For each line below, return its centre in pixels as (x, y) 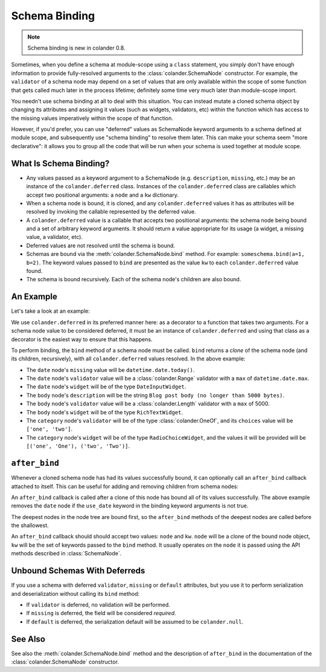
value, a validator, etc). (54, 237)
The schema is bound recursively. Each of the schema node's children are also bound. (134, 279)
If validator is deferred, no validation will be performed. (98, 604)
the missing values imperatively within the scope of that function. (92, 118)
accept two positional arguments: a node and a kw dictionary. (103, 195)
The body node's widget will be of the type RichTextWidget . (105, 412)
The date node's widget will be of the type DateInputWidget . (106, 387)
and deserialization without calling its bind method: (75, 593)
